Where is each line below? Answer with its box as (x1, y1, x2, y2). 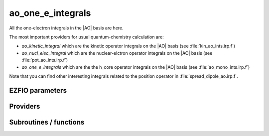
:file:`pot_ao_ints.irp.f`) (21, 57, 68, 63)
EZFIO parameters (9, 86, 67, 95)
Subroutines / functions (9, 118, 85, 127)
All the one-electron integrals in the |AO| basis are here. (9, 25, 124, 31)
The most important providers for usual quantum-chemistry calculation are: (9, 34, 164, 40)
